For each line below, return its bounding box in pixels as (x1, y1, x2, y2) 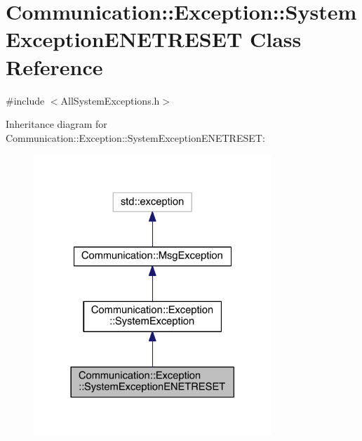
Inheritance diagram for (6, 117, 107, 131)
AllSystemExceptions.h (60, 93, 160, 107)
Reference (6, 52, 103, 81)
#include (6, 93, 45, 107)
